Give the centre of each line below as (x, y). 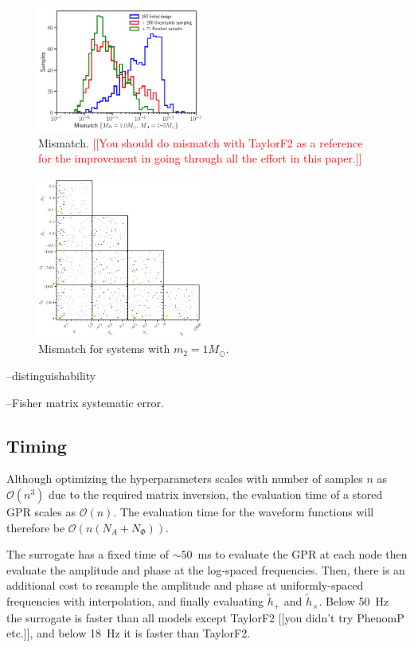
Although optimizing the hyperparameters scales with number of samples (185, 478)
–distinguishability (51, 375)
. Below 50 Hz (354, 601)
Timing (37, 445)
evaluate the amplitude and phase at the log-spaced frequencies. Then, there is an (206, 569)
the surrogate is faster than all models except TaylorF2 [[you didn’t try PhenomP (205, 617)
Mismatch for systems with (104, 349)
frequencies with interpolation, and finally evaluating (135, 601)
